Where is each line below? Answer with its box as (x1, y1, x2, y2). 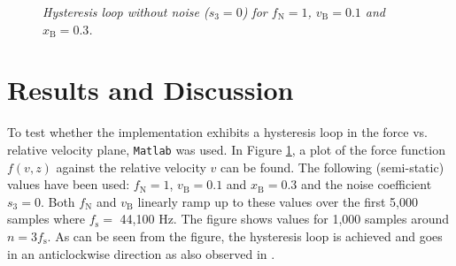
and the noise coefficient (301, 175, 432, 194)
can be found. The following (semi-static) (220, 157, 444, 176)
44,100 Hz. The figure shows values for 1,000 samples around (120, 209, 450, 228)
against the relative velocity (56, 157, 206, 176)
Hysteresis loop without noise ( (43, 3, 209, 20)
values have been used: (7, 175, 130, 194)
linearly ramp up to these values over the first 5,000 (137, 192, 418, 210)
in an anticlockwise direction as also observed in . (7, 244, 275, 262)
